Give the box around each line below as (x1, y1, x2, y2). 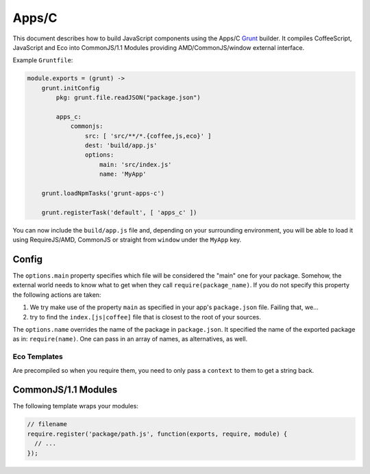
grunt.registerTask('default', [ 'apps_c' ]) (41, 209, 197, 216)
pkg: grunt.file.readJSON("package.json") (56, 94, 201, 102)
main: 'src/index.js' (99, 161, 172, 168)
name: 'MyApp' (99, 170, 147, 178)
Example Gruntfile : (12, 56, 73, 64)
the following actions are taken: (12, 291, 101, 299)
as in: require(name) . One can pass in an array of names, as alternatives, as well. (12, 335, 248, 343)
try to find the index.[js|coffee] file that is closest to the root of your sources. (29, 313, 262, 321)
